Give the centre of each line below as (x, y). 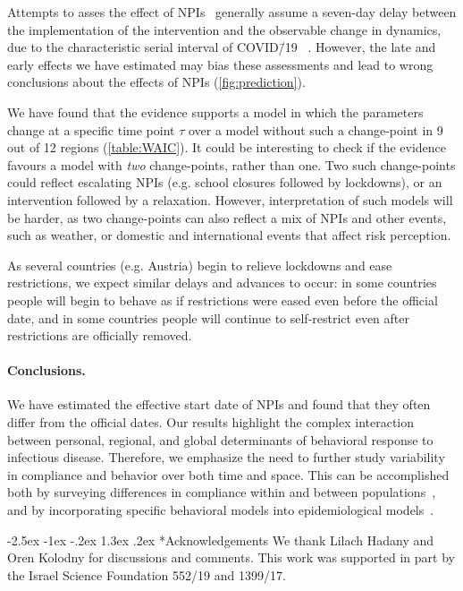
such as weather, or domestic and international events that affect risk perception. (229, 235)
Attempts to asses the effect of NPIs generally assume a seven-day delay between (232, 12)
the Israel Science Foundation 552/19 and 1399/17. (147, 574)
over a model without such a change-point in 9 (316, 129)
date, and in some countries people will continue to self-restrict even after (208, 317)
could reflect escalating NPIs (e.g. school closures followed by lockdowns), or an (225, 182)
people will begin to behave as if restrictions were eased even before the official (223, 300)
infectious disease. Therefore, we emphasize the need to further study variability (226, 457)
